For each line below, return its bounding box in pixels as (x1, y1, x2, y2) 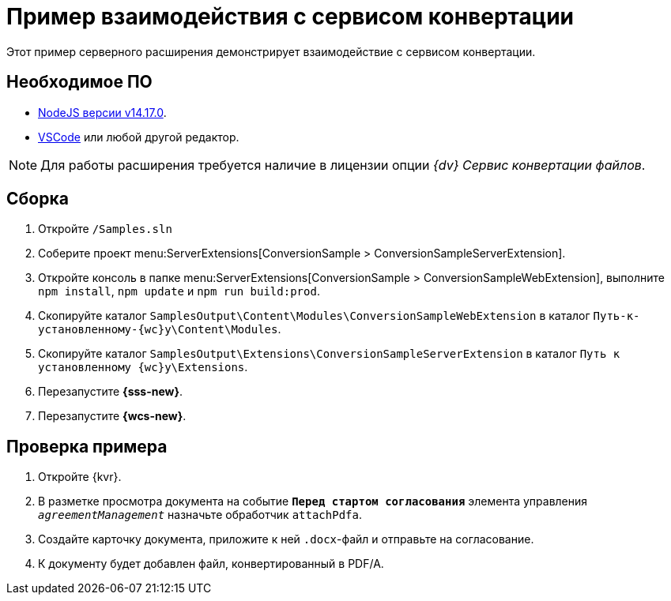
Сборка (6, 189, 69, 209)
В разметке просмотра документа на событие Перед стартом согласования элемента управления (38, 494, 588, 509)
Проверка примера (6, 436, 168, 456)
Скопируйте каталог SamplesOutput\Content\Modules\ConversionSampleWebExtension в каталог (38, 309, 590, 323)
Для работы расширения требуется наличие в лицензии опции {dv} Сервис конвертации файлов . (40, 156, 646, 173)
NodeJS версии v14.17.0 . (38, 105, 167, 119)
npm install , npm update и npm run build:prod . (38, 284, 320, 299)
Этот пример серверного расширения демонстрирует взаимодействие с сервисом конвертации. (6, 44, 536, 58)
